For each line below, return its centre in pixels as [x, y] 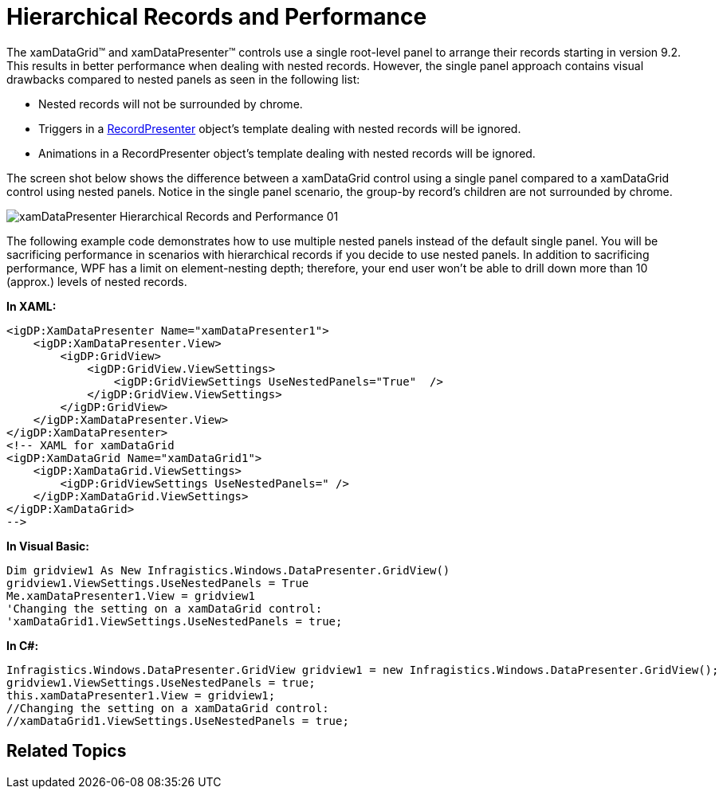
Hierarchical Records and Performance [217, 17]
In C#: [23, 645]
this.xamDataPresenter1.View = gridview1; [141, 695]
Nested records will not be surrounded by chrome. [171, 104]
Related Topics [67, 751]
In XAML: [31, 306]
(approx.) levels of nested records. [97, 281]
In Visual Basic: [48, 546]
